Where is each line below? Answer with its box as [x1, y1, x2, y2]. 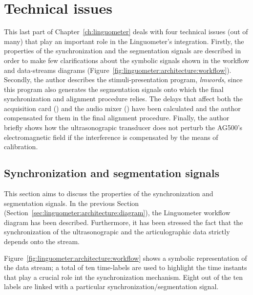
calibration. [4, 141, 38, 152]
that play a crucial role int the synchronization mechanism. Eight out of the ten [4, 272, 243, 282]
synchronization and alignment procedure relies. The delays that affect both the [4, 93, 243, 104]
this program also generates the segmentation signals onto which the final [4, 84, 224, 94]
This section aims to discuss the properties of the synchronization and [4, 188, 213, 199]
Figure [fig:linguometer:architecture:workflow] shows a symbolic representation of [4, 252, 247, 263]
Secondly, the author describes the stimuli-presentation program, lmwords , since [4, 74, 243, 85]
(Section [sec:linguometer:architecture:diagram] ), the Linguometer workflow [4, 207, 231, 218]
